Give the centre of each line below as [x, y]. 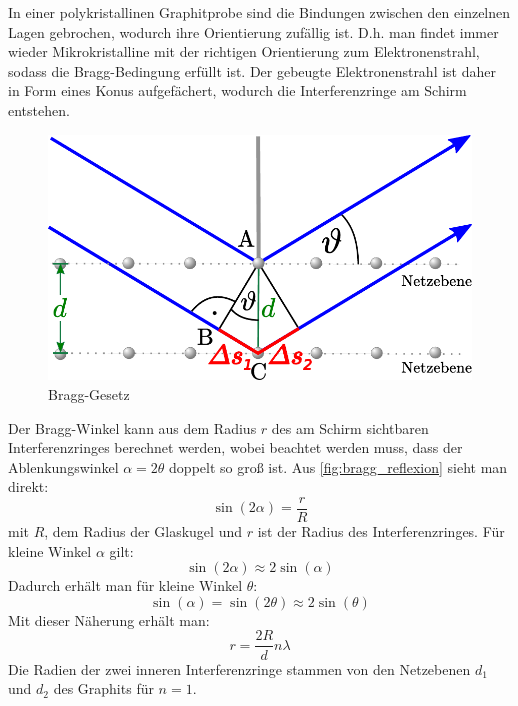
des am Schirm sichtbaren [350, 427]
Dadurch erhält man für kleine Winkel [125, 585]
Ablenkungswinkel [63, 466]
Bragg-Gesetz [89, 394]
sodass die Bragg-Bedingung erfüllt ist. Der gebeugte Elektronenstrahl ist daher [252, 70]
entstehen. [39, 109]
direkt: [28, 486]
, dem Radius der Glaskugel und [143, 531]
